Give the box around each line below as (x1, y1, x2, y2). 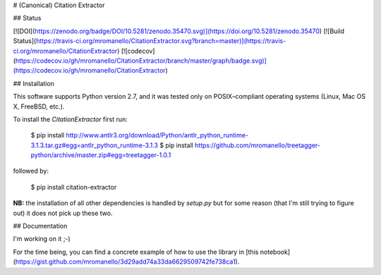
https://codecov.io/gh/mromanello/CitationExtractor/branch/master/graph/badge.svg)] (15, 56, 267, 65)
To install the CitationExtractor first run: (13, 115, 128, 123)
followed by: (13, 166, 49, 176)
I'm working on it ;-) (13, 235, 71, 243)
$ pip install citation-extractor (30, 183, 117, 191)
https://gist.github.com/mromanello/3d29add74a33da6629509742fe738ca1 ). (15, 257, 240, 266)
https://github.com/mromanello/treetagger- (194, 141, 321, 149)
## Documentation (13, 222, 68, 231)
